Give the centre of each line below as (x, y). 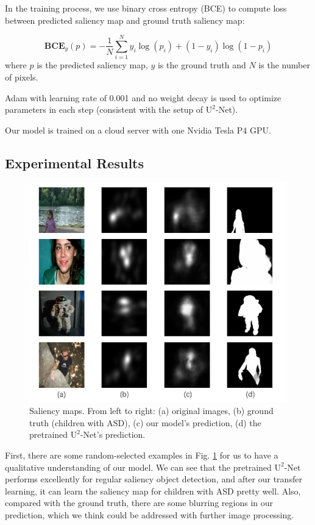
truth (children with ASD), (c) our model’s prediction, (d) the (145, 422)
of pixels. (22, 77)
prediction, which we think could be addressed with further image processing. (150, 515)
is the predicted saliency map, (92, 65)
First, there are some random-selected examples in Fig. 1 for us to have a (142, 455)
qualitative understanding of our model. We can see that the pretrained (138, 467)
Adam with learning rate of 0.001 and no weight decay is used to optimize (143, 97)
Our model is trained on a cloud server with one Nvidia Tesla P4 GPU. (138, 130)
